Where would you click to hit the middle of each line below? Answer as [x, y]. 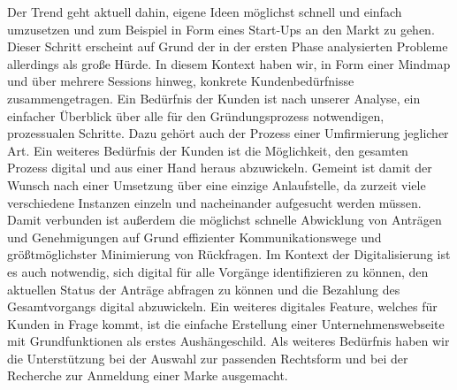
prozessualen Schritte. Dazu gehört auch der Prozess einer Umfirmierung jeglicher [228, 133]
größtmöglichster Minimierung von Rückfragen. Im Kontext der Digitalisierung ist [229, 254]
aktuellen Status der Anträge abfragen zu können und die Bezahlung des [204, 289]
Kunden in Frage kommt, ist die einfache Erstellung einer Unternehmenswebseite [226, 323]
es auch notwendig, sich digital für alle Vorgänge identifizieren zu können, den [218, 271]
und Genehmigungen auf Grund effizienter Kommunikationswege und [194, 237]
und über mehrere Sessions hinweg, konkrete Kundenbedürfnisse [181, 81]
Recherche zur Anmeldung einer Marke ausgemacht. [148, 375]
